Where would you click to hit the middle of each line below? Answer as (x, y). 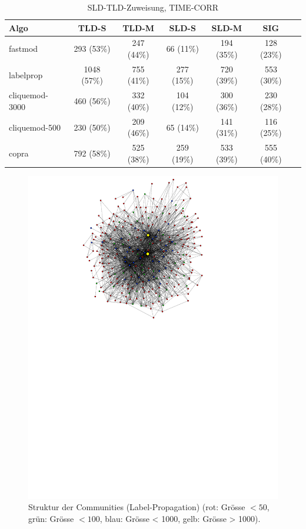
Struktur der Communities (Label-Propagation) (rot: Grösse (137, 507)
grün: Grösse (51, 518)
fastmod (24, 49)
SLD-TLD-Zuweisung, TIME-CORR (153, 7)
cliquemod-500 (35, 127)
